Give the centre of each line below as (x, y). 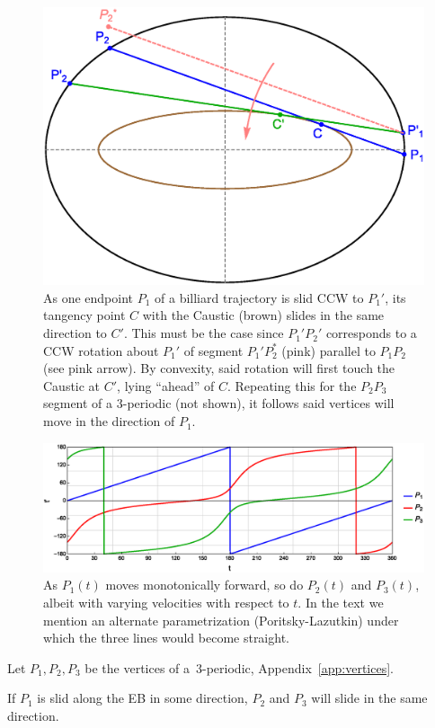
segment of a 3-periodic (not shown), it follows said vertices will (219, 403)
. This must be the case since (204, 333)
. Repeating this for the (292, 385)
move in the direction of (109, 421)
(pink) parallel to (328, 350)
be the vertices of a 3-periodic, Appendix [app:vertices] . (239, 667)
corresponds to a (371, 333)
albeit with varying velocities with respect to (166, 602)
